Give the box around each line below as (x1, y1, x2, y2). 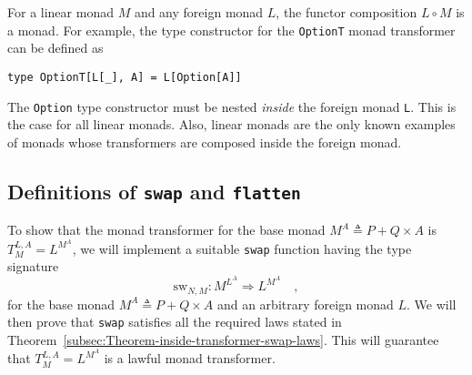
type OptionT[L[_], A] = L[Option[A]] (7, 70, 242, 84)
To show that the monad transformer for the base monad (7, 220, 326, 239)
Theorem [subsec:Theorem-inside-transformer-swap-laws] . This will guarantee (7, 329, 439, 349)
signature (7, 257, 59, 276)
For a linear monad (7, 3, 114, 21)
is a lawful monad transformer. (104, 349, 276, 368)
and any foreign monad (134, 3, 264, 21)
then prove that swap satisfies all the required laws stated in (7, 312, 342, 331)
